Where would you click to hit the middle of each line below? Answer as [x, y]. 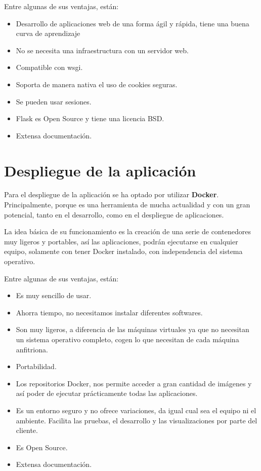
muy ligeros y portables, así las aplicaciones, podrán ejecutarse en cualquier [121, 241]
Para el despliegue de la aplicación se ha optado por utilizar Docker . [112, 194]
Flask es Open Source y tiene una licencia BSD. [90, 118]
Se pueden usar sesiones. [54, 101]
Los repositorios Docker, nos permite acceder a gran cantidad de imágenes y [134, 383]
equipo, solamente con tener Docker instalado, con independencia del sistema [123, 251]
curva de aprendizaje [48, 33]
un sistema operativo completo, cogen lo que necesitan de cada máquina [127, 339]
